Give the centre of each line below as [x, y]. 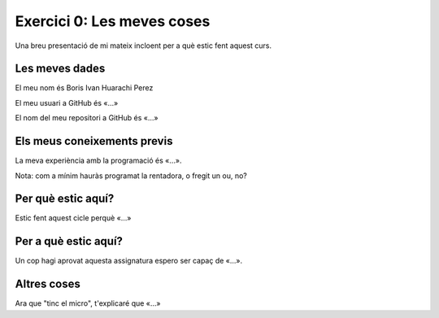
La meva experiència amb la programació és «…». [98, 161]
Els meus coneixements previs [94, 141]
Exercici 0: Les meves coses [113, 21]
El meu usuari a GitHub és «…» [67, 102]
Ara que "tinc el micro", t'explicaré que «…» [88, 303]
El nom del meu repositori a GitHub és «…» [87, 118]
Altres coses [48, 284]
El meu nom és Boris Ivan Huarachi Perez [84, 88]
